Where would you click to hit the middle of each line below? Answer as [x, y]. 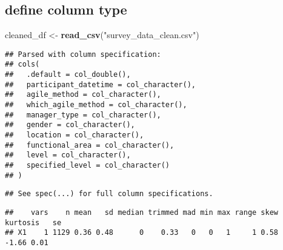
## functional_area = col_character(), [90, 145]
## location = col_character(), [75, 135]
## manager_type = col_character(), [83, 115]
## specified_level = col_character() [88, 166]
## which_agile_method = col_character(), [96, 105]
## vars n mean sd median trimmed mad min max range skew [142, 212]
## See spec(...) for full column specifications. [109, 194]
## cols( [22, 64]
